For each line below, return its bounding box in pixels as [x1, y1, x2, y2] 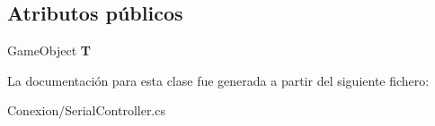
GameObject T [7, 41, 91, 60]
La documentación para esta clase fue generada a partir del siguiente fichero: [7, 71, 430, 89]
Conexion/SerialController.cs [7, 101, 165, 120]
